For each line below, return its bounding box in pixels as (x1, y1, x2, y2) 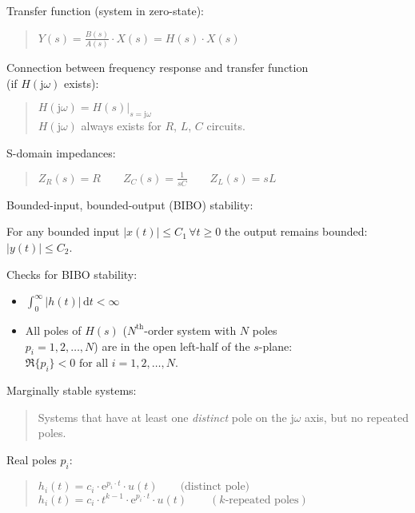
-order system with (144, 321, 237, 338)
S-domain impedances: (6, 144, 116, 161)
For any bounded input (6, 223, 120, 240)
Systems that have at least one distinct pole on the (38, 408, 287, 425)
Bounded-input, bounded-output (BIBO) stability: (6, 196, 253, 213)
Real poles (6, 451, 57, 467)
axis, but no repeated (305, 408, 409, 425)
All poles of (25, 321, 82, 338)
